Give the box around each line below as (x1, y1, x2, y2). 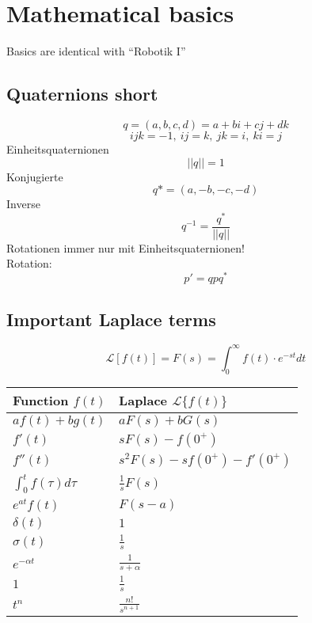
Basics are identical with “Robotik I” (6, 43, 186, 59)
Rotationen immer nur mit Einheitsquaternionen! (6, 239, 245, 256)
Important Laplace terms (6, 306, 216, 331)
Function (13, 390, 69, 409)
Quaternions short (6, 82, 158, 106)
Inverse (6, 196, 40, 212)
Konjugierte (6, 168, 63, 184)
